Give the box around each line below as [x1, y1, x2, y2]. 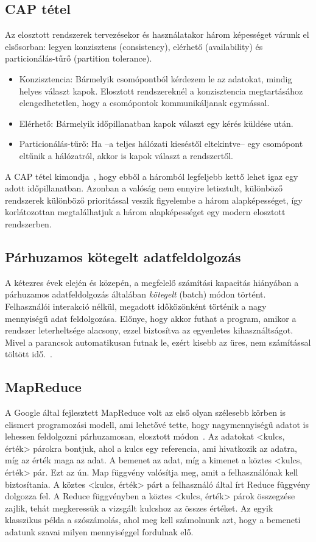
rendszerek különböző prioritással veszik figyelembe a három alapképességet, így [5, 193, 303, 206]
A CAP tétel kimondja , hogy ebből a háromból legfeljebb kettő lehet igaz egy [5, 169, 298, 182]
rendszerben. [5, 217, 52, 230]
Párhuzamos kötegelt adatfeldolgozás [5, 247, 241, 266]
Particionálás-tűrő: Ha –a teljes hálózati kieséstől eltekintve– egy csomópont [19, 137, 303, 150]
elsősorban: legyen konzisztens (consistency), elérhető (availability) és [5, 40, 263, 52]
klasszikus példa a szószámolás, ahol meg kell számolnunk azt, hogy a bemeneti [5, 513, 301, 526]
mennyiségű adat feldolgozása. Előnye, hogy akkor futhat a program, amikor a [5, 312, 297, 324]
